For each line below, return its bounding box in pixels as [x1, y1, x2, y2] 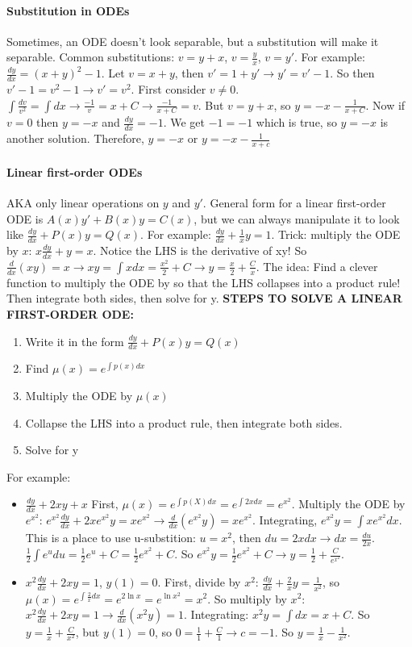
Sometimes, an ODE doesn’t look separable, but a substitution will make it [6, 32, 379, 49]
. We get [163, 114, 205, 131]
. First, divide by [157, 574, 241, 591]
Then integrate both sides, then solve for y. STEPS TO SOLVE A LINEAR [6, 290, 402, 307]
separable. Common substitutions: [6, 48, 175, 65]
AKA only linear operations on [6, 194, 160, 211]
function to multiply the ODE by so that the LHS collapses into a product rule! [6, 273, 401, 290]
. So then [330, 65, 375, 81]
